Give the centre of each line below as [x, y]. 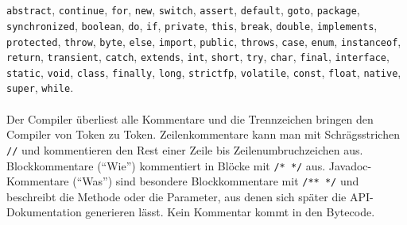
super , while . [40, 88]
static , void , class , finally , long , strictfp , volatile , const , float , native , [204, 72]
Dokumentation [44, 212]
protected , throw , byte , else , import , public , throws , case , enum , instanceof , [204, 41]
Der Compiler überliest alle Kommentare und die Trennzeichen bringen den [190, 118]
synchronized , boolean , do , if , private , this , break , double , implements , [192, 25]
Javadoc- [350, 165]
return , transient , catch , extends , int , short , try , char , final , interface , [198, 57]
